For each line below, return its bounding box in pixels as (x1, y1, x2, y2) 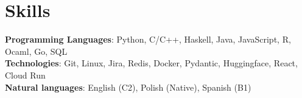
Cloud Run (5, 68, 46, 81)
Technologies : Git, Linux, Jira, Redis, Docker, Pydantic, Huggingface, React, (5, 57, 298, 69)
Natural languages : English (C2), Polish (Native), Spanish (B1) (5, 80, 251, 93)
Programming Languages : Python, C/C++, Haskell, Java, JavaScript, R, (5, 33, 291, 46)
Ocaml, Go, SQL (5, 44, 68, 57)
